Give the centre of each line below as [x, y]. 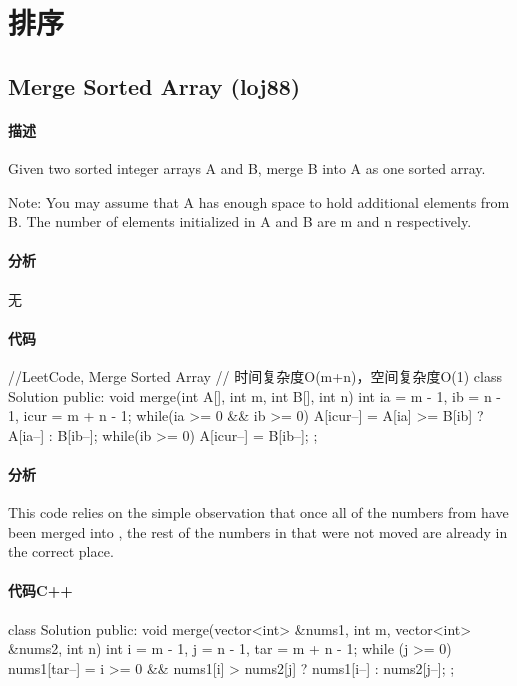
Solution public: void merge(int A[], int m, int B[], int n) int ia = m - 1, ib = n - [254, 395]
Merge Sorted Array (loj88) [154, 85]
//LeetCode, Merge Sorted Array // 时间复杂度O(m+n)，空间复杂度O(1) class [255, 375]
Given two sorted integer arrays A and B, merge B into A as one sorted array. [247, 167]
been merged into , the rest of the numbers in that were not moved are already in [258, 531]
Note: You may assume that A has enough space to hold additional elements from [259, 201]
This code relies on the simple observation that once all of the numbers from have [258, 512]
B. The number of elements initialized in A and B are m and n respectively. [240, 221]
